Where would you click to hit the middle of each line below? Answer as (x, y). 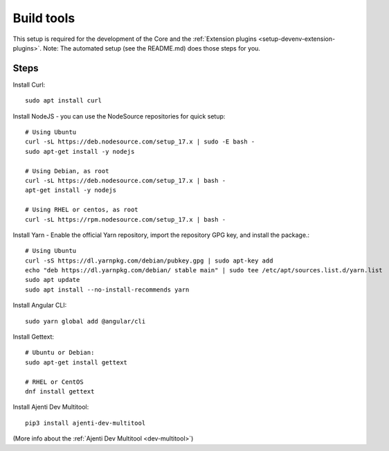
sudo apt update (53, 280)
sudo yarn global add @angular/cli (85, 321)
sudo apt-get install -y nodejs (80, 151)
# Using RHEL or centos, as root (82, 210)
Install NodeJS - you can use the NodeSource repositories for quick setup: (119, 116)
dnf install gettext (60, 391)
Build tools (44, 18)
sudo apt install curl (64, 101)
